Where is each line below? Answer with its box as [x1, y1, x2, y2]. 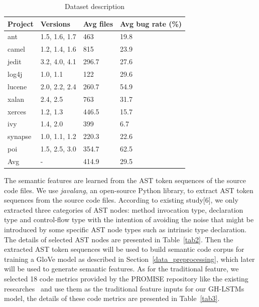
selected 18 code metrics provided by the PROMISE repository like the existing [4, 273, 248, 283]
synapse [8, 131, 32, 141]
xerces [8, 106, 27, 116]
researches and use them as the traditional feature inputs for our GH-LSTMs [4, 283, 244, 293]
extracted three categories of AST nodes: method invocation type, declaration [4, 204, 243, 215]
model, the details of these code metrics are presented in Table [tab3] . [4, 293, 220, 303]
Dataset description [65, 1, 125, 11]
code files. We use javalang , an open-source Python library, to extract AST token [4, 185, 253, 195]
